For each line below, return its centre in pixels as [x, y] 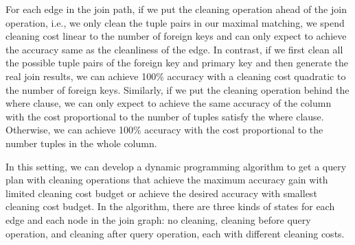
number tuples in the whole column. [81, 143]
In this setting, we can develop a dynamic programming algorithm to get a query [176, 166]
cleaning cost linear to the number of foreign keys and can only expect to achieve [176, 36]
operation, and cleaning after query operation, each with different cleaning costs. [175, 233]
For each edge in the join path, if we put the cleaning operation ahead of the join [176, 9]
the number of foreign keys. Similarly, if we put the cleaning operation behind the [177, 89]
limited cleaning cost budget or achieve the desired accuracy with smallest [161, 193]
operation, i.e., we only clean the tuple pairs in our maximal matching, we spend [175, 22]
